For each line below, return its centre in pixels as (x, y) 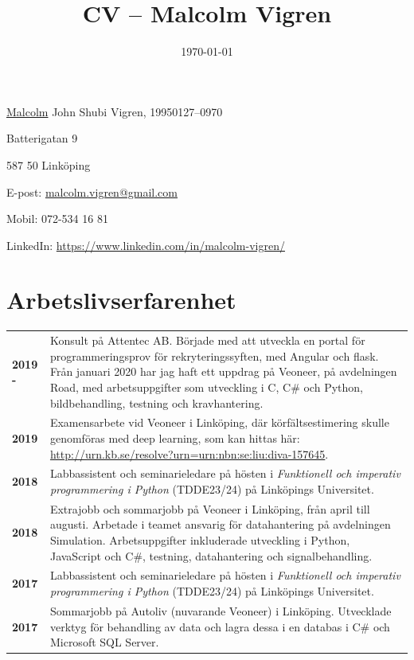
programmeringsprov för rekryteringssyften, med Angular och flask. (214, 355)
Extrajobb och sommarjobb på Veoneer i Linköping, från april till (210, 508)
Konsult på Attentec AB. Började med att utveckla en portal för (207, 340)
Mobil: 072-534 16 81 (57, 219)
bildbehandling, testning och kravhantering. (156, 402)
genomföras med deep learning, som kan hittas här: (175, 437)
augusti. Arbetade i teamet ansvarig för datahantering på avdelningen (220, 524)
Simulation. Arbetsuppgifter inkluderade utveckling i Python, (200, 540)
